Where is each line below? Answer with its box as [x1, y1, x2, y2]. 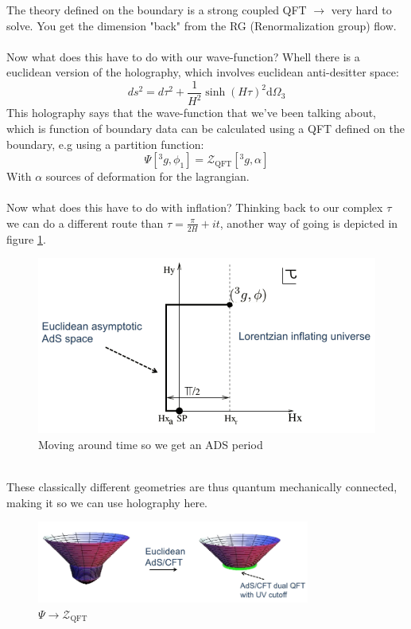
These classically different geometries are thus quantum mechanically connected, [6, 479, 397, 495]
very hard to [331, 2, 392, 18]
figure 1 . [6, 230, 46, 247]
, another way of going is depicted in [219, 214, 398, 231]
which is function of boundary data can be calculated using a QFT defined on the [6, 119, 405, 136]
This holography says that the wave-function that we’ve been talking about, [6, 104, 377, 121]
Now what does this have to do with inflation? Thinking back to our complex [6, 199, 383, 216]
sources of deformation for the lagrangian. [45, 168, 250, 185]
